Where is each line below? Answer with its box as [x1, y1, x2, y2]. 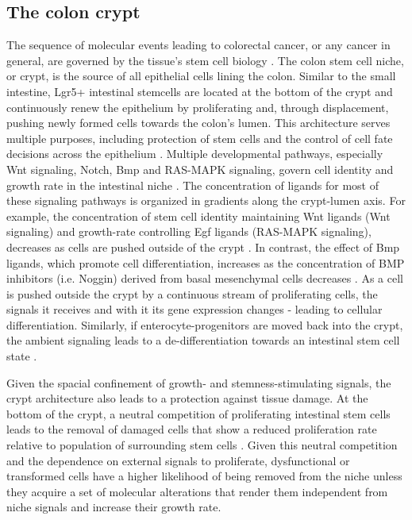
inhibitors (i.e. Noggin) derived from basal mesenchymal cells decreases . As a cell [6, 270, 403, 287]
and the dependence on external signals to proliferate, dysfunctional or [6, 452, 350, 468]
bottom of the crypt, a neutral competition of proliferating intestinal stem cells [6, 405, 391, 422]
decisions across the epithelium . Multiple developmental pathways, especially [6, 145, 383, 162]
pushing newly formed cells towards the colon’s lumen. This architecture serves [6, 114, 391, 131]
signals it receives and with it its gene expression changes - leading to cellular [6, 301, 383, 318]
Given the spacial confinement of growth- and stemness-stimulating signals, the [6, 374, 391, 391]
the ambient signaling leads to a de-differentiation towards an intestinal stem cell [6, 332, 400, 349]
